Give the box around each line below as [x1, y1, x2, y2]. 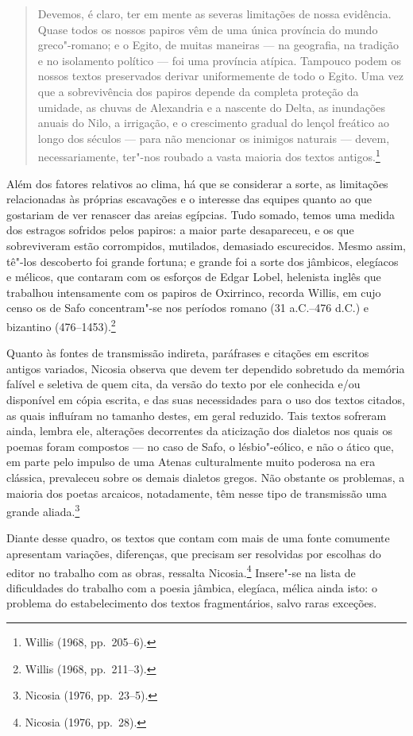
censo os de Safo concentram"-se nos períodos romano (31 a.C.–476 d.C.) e [6, 299, 369, 316]
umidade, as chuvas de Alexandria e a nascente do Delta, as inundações [37, 98, 386, 115]
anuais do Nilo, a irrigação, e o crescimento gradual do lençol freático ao [37, 114, 389, 131]
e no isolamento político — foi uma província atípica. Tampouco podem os [37, 52, 401, 68]
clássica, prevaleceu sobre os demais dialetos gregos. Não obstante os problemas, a [6, 468, 405, 485]
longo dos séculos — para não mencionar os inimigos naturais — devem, [37, 129, 390, 146]
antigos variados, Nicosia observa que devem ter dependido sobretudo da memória [6, 360, 405, 376]
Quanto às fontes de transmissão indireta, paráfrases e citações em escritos [6, 345, 369, 361]
